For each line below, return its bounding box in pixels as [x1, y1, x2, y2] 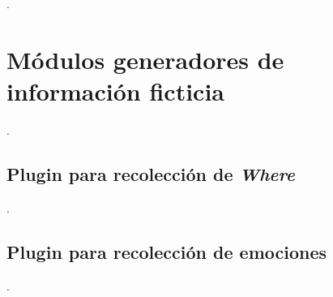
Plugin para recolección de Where [6, 161, 295, 186]
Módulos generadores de [6, 42, 284, 75]
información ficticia [6, 74, 224, 107]
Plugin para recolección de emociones [6, 239, 327, 264]
